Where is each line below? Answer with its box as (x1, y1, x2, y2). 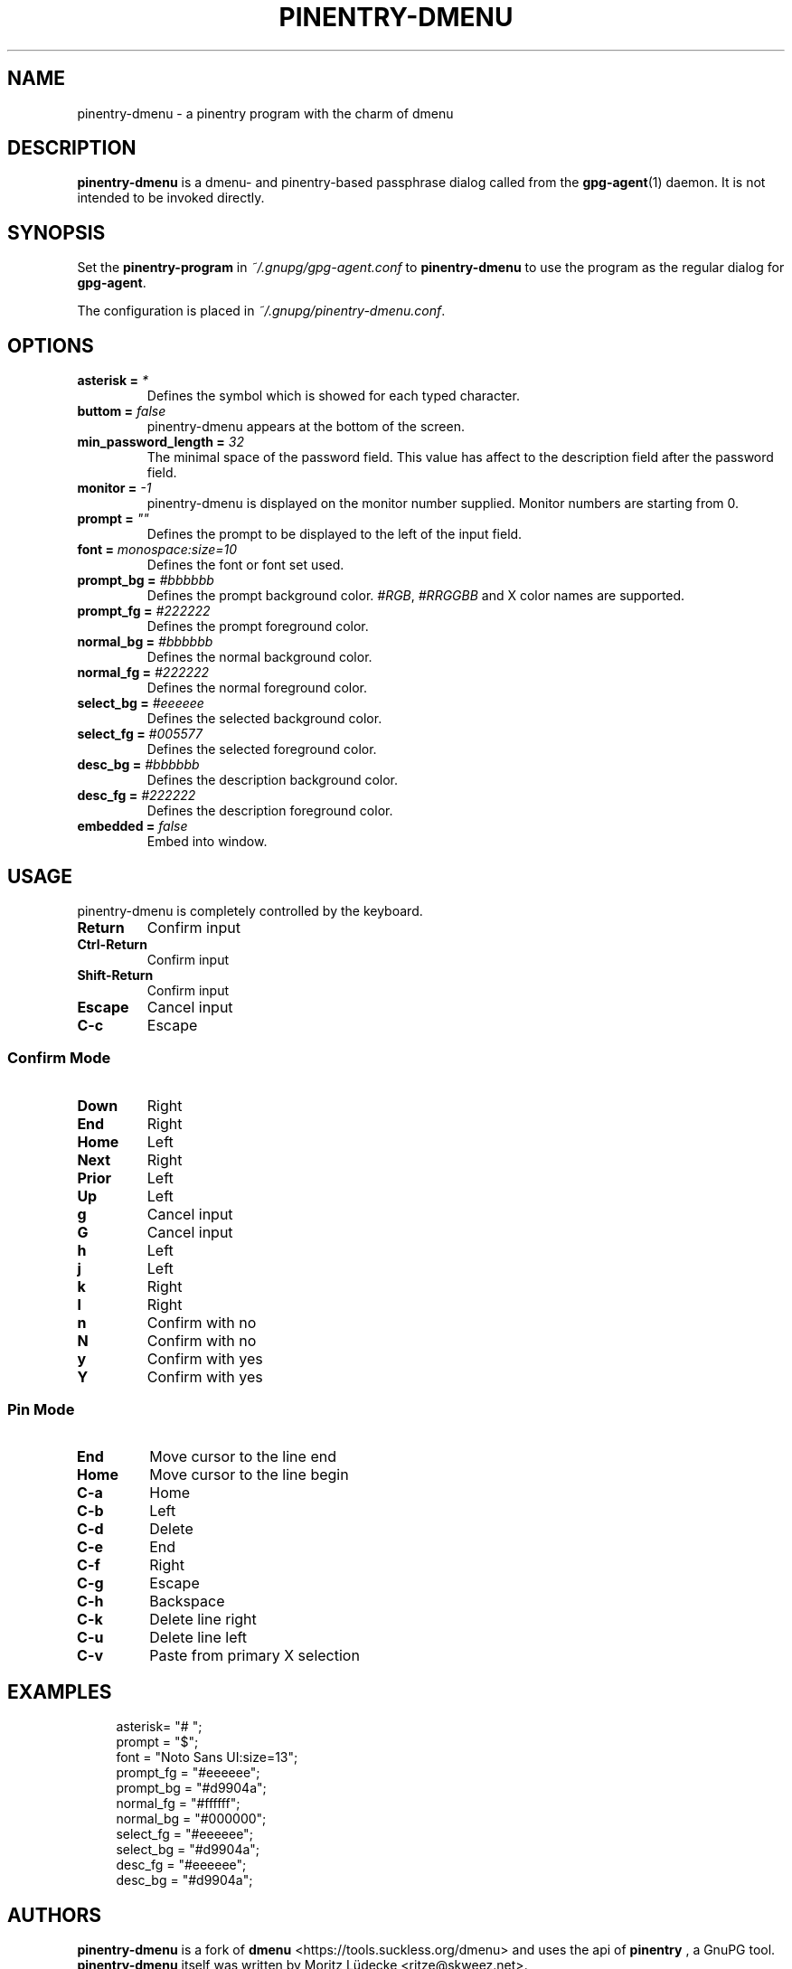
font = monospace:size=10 (77, 542, 238, 558)
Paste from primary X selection (149, 1646, 360, 1665)
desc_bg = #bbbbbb (77, 757, 200, 773)
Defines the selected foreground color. (146, 741, 377, 758)
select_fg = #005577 (77, 726, 203, 742)
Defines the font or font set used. (146, 557, 344, 573)
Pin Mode (7, 1400, 75, 1419)
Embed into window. (146, 834, 268, 850)
